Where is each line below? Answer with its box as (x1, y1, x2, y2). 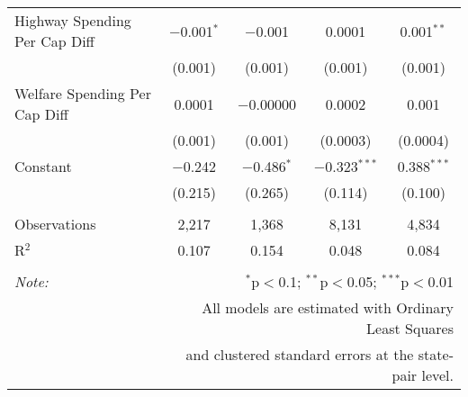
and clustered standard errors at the (185, 344, 414, 365)
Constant (14, 156, 72, 176)
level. (421, 365, 454, 385)
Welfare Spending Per (14, 83, 151, 104)
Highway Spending (14, 10, 131, 31)
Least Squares (366, 318, 454, 338)
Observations (14, 213, 96, 234)
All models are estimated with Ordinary (202, 297, 454, 318)
